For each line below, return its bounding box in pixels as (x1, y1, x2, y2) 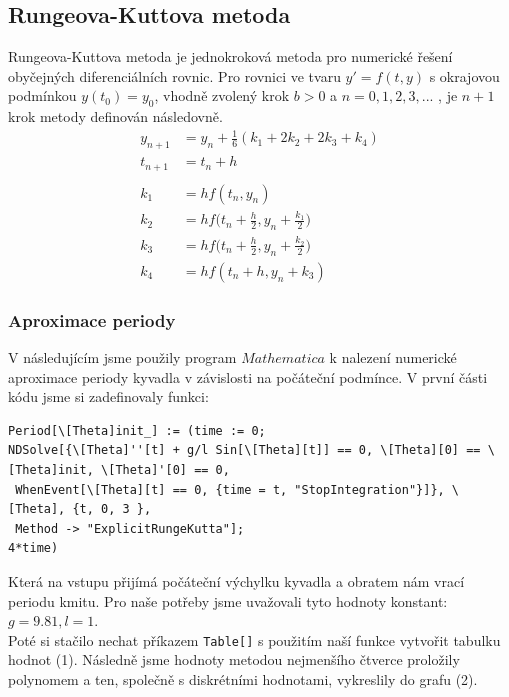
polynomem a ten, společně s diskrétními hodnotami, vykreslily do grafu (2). (8, 668, 478, 689)
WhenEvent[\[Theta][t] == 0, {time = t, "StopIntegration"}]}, (15, 482, 445, 497)
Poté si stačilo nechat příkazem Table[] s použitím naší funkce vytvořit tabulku (8, 629, 501, 650)
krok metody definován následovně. (8, 106, 223, 127)
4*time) (8, 541, 59, 556)
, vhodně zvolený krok (154, 85, 290, 106)
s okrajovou (429, 65, 500, 86)
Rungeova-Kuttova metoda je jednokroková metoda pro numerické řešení (8, 46, 453, 67)
